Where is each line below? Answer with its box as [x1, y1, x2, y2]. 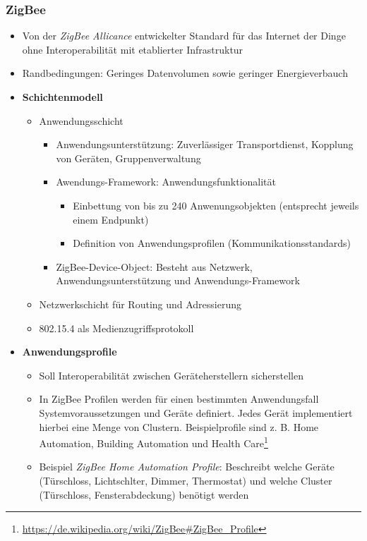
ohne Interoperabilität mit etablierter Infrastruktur [22, 42, 243, 56]
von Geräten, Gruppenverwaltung [56, 150, 201, 165]
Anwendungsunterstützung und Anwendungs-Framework [56, 273, 300, 288]
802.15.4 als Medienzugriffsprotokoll [39, 320, 194, 335]
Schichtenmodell [22, 90, 103, 104]
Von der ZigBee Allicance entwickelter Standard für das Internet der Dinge [22, 28, 346, 43]
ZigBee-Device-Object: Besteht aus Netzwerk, [56, 259, 253, 274]
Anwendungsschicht [39, 113, 124, 128]
